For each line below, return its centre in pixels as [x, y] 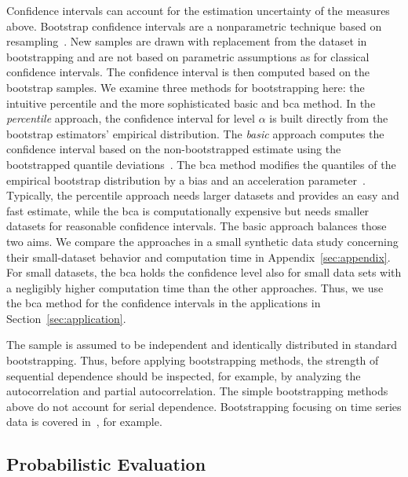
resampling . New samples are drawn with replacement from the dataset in [187, 41]
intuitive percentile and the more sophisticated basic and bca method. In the [191, 103]
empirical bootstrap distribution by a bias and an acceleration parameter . [186, 180]
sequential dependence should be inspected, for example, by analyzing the [184, 375]
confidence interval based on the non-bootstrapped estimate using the [174, 149]
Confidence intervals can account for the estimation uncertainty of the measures [198, 10]
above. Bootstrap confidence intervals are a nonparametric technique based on [194, 26]
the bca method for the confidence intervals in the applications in [164, 303]
